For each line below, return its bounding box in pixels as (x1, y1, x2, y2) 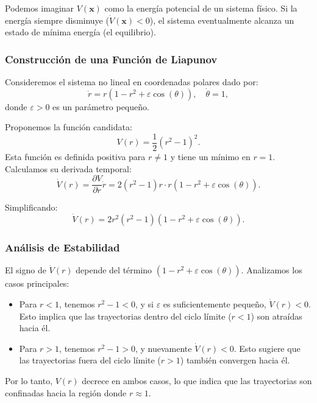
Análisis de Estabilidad (5, 240, 120, 255)
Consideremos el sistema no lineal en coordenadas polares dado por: (5, 75, 258, 88)
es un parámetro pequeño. (52, 100, 149, 113)
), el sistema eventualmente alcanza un (149, 13, 294, 26)
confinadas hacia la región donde (5, 386, 127, 399)
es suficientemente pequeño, (163, 297, 266, 310)
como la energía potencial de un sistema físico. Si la (104, 2, 297, 14)
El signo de (5, 264, 46, 276)
